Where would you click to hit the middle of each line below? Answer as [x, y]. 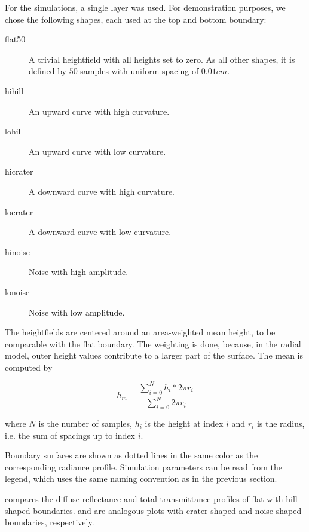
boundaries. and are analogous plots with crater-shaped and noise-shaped [167, 510]
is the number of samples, [85, 423]
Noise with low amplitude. [77, 312]
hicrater [19, 171]
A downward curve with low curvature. [100, 232]
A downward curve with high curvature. [102, 191]
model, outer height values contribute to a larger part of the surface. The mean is [154, 355]
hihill [14, 91]
